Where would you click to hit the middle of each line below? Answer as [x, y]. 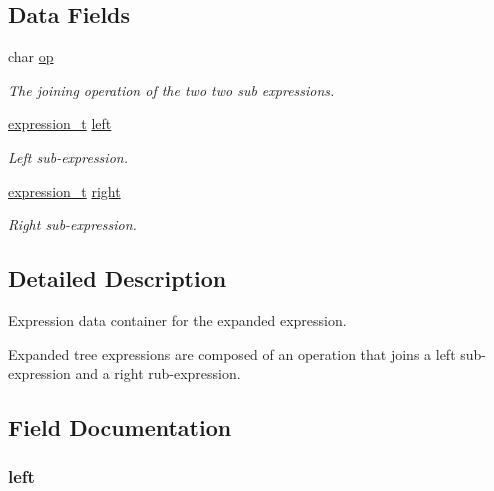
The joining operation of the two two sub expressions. [171, 89]
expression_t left [60, 123]
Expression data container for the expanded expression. [177, 319]
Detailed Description [117, 278]
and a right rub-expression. [158, 373]
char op [31, 56]
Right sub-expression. [72, 224]
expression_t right [64, 190]
